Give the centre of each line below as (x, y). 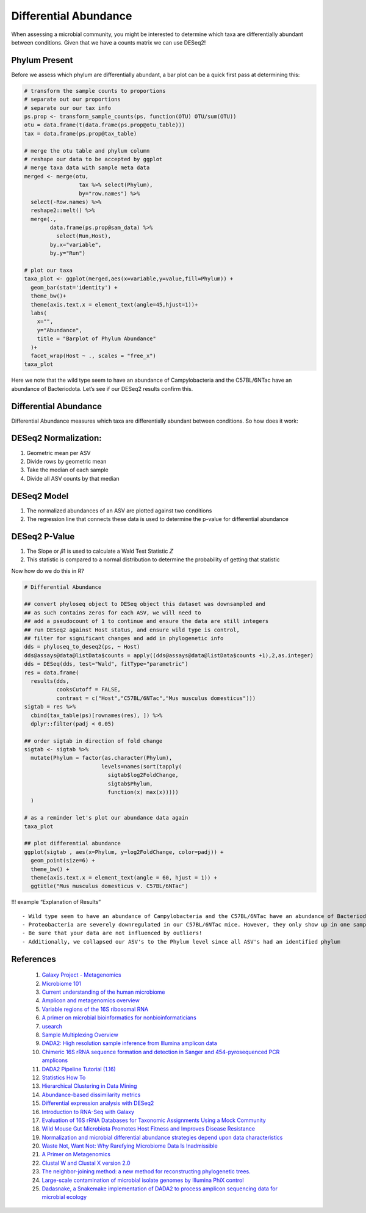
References (34, 959)
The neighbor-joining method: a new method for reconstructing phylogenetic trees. (146, 1171)
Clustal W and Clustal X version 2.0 (86, 1163)
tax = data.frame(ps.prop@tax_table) (81, 133)
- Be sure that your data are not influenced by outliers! (112, 933)
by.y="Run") (67, 253)
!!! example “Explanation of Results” (56, 902)
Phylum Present (42, 60)
